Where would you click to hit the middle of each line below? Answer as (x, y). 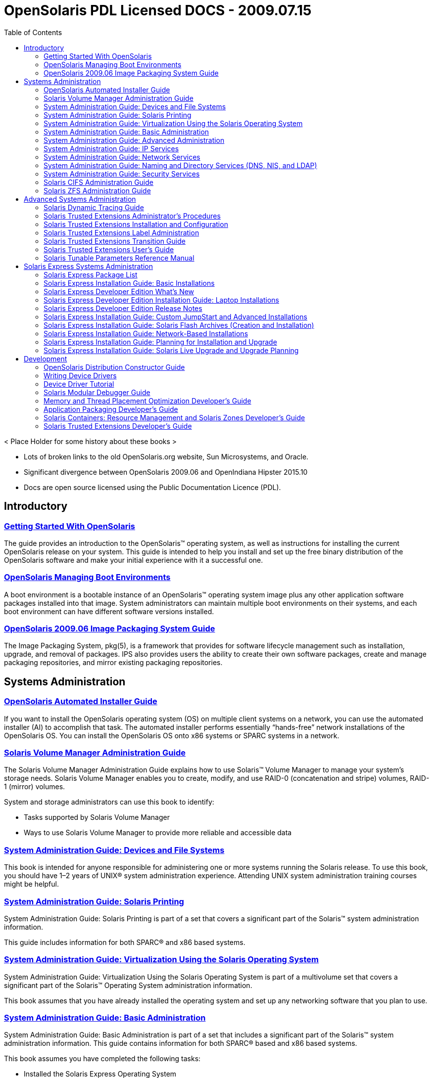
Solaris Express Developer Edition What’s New (119, 291)
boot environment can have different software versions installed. (109, 611)
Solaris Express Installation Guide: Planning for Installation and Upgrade (160, 342)
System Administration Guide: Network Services (122, 157)
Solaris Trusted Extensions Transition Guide (115, 241)
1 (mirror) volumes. (35, 787)
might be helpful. (31, 884)
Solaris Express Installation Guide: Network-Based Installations (146, 333)
